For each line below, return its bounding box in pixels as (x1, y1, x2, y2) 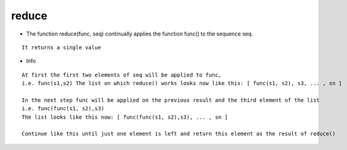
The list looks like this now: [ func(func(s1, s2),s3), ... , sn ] (22, 113, 228, 120)
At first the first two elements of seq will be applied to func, (22, 71, 222, 78)
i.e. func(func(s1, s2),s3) (22, 105, 105, 112)
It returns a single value (22, 44, 102, 51)
